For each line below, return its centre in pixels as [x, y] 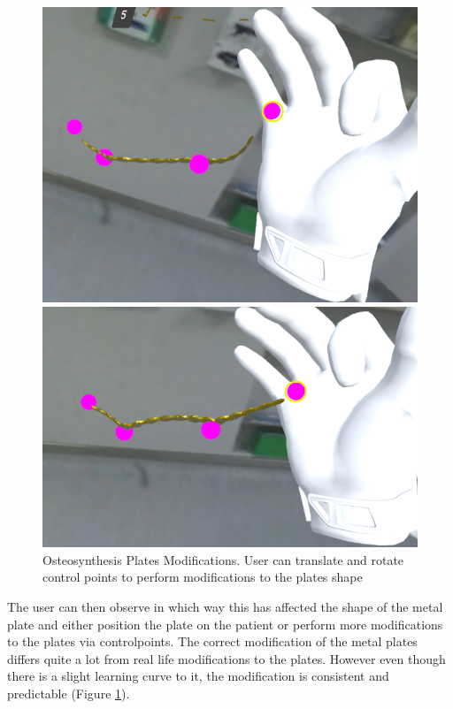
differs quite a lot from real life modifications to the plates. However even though [226, 658]
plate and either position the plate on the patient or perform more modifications [225, 624]
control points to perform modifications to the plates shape [203, 577]
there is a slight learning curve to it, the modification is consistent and [198, 676]
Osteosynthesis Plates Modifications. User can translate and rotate [223, 559]
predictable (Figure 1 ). [69, 693]
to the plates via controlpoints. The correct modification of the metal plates [212, 641]
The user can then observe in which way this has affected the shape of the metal [225, 606]
